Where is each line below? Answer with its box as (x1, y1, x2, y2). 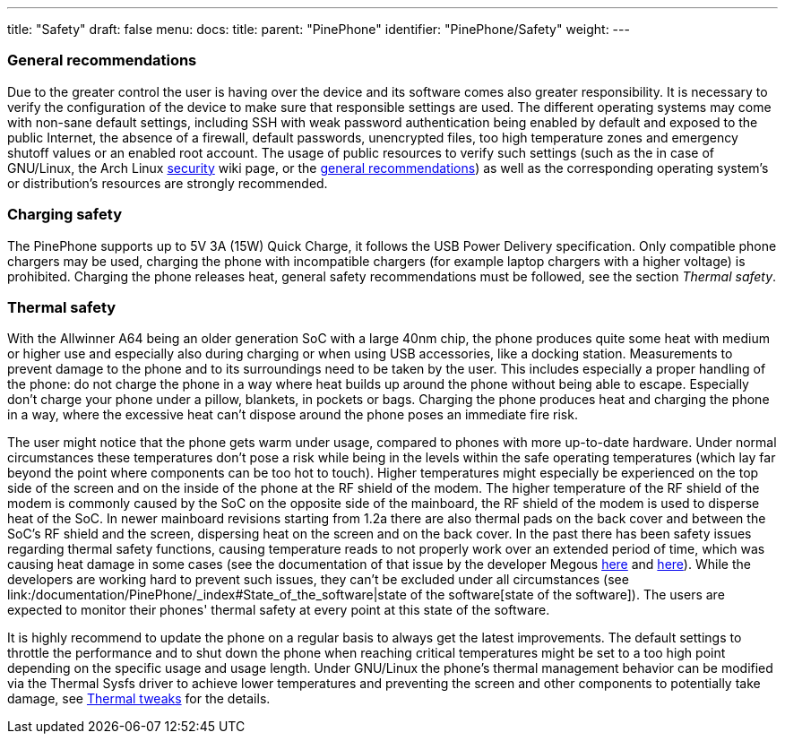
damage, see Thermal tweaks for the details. (7, 691, 271, 707)
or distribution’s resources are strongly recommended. (7, 175, 328, 191)
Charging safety (7, 205, 122, 224)
